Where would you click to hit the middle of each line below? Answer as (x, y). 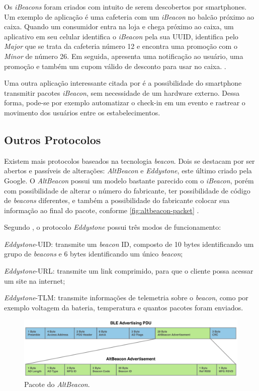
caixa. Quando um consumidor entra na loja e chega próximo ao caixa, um (119, 26)
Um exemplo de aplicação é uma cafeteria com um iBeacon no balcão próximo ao (129, 16)
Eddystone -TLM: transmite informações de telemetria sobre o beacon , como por (126, 298)
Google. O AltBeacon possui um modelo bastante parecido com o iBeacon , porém (129, 180)
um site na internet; (35, 280)
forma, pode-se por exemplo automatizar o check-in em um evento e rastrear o (125, 103)
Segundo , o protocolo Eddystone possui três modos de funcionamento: (113, 227)
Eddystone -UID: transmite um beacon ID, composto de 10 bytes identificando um (129, 244)
